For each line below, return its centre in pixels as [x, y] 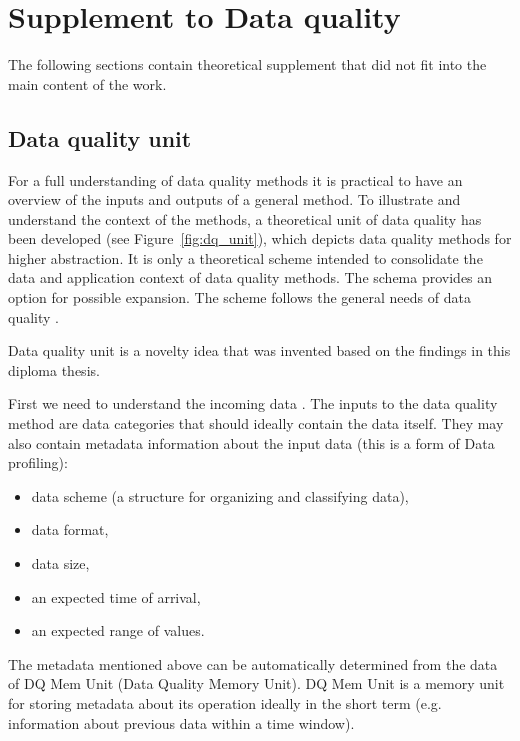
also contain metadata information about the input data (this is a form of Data [251, 442]
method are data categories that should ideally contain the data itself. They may [256, 423]
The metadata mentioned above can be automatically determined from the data [253, 663]
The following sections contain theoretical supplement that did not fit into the [247, 64]
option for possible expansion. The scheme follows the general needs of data [239, 297]
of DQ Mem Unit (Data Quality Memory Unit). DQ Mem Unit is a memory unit [256, 683]
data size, [60, 563]
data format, [70, 529]
